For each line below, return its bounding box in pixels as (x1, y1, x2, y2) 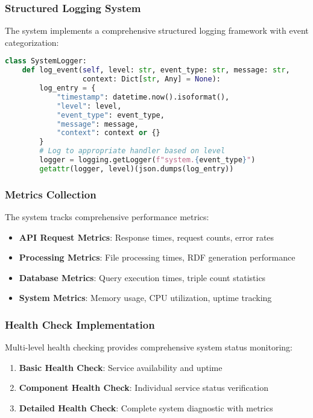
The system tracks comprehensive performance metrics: (5, 211, 209, 223)
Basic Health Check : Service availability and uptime (19, 361, 223, 373)
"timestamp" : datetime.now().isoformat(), (56, 92, 230, 101)
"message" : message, (56, 119, 139, 128)
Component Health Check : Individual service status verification (19, 381, 268, 394)
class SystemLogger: (5, 57, 87, 66)
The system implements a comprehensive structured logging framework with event (5, 24, 309, 37)
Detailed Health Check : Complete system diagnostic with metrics (19, 401, 273, 414)
